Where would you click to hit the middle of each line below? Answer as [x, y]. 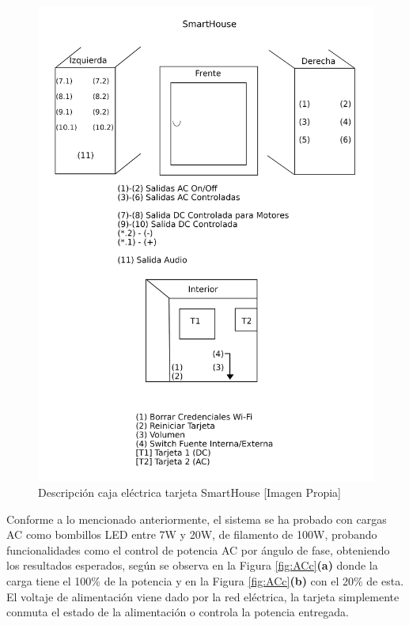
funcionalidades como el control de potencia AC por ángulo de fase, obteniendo [198, 549]
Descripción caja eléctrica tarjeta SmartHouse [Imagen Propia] [190, 492]
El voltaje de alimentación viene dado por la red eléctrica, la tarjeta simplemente [203, 596]
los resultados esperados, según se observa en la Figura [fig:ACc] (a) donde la [192, 565]
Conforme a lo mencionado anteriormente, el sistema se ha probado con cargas [197, 519]
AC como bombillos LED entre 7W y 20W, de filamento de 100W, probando [192, 534]
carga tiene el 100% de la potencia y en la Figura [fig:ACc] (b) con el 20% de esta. [205, 581]
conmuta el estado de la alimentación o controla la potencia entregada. [178, 612]
